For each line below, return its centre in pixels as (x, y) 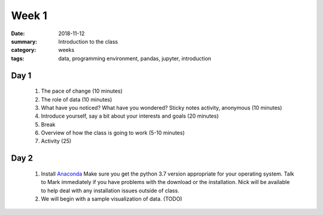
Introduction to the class (88, 41)
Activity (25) (56, 141)
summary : (24, 41)
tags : (18, 58)
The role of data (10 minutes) (77, 99)
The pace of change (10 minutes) (82, 91)
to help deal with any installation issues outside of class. (110, 191)
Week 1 (29, 16)
